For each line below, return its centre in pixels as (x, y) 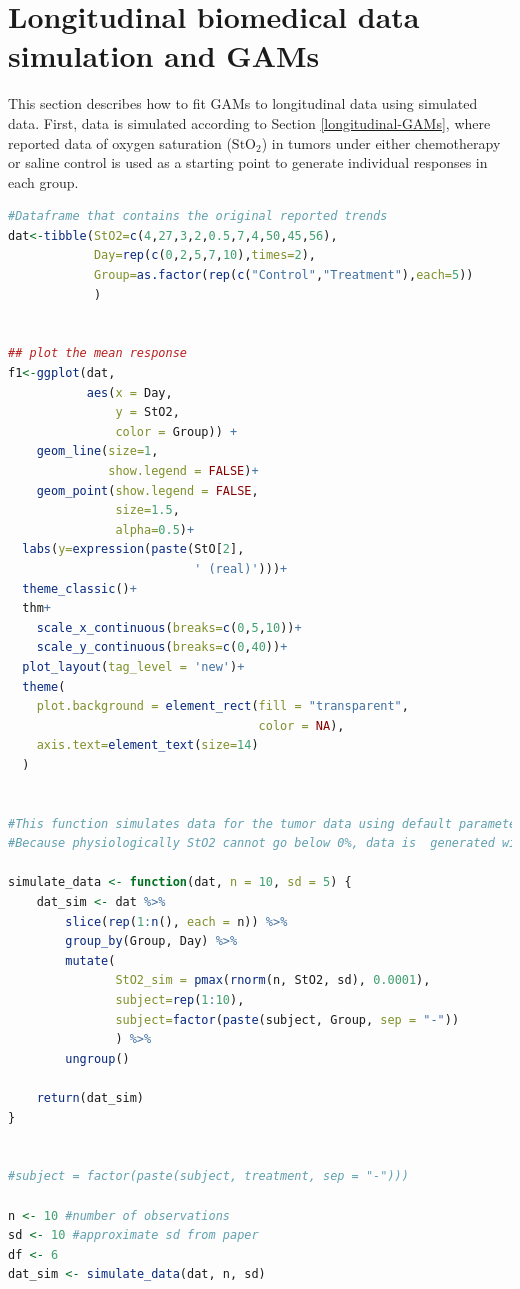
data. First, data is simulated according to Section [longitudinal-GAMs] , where (249, 122)
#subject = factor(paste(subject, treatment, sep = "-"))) (208, 1176)
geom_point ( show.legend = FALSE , (147, 490)
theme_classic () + (79, 588)
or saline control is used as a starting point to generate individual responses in (248, 162)
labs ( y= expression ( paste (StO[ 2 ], (133, 549)
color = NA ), (301, 725)
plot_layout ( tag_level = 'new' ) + (133, 666)
